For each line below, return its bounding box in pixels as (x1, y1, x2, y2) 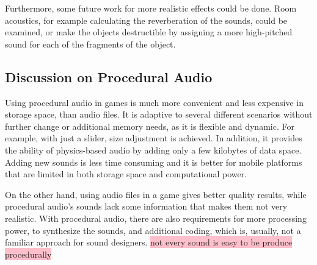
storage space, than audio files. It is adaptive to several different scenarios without (5, 108, 313, 121)
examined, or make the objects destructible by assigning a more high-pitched (5, 26, 293, 38)
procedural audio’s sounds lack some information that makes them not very (5, 200, 288, 213)
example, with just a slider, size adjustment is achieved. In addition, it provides (5, 132, 302, 144)
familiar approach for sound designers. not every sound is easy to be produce (5, 236, 293, 249)
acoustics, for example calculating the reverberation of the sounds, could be (5, 13, 288, 26)
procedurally (5, 247, 52, 260)
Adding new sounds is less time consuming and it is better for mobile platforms (5, 155, 302, 168)
